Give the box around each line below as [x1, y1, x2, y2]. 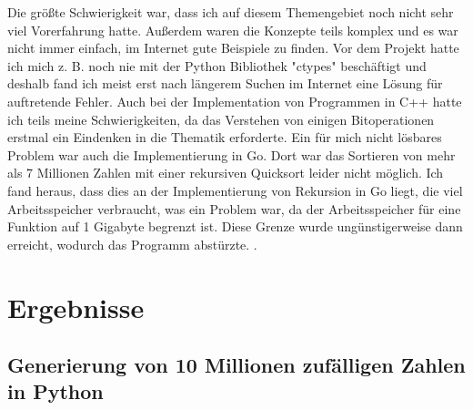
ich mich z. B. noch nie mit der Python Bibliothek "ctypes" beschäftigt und [7, 56, 427, 75]
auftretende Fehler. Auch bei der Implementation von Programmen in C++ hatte [7, 91, 462, 110]
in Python [7, 377, 104, 405]
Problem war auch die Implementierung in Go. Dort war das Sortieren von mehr [7, 145, 456, 164]
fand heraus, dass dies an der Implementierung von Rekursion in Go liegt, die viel [7, 180, 463, 200]
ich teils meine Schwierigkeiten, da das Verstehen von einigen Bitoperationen [7, 109, 435, 128]
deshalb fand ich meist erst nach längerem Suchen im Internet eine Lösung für [7, 74, 443, 93]
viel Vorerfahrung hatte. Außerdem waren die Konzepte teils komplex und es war [7, 20, 458, 39]
